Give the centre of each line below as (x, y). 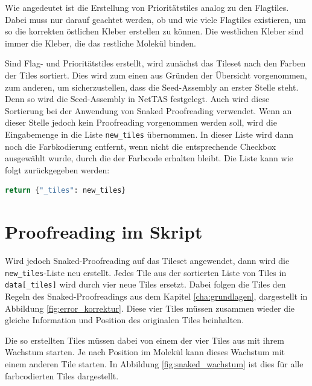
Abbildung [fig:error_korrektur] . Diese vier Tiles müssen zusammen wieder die (150, 308)
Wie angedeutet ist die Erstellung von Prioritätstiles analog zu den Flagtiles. (147, 7)
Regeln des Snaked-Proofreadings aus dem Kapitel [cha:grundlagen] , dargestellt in (156, 296)
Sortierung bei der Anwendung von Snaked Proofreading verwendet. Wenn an (148, 110)
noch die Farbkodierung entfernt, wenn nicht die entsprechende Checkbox (141, 146)
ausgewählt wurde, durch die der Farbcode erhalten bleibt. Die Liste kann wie (149, 158)
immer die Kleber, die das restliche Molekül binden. (100, 43)
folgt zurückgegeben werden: (57, 169)
